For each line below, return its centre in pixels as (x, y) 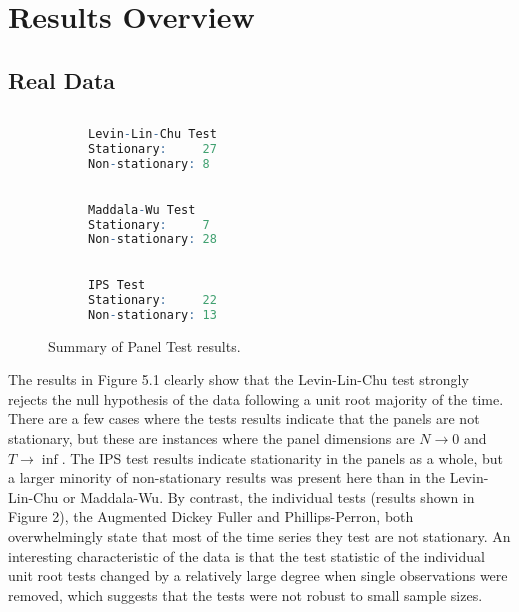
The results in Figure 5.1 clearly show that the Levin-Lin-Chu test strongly (238, 379)
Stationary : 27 (152, 149)
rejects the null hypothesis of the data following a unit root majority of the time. (256, 398)
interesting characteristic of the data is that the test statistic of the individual (246, 555)
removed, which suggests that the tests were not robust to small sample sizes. (245, 594)
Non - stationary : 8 (149, 164)
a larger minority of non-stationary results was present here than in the (226, 477)
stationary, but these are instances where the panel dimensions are (211, 438)
